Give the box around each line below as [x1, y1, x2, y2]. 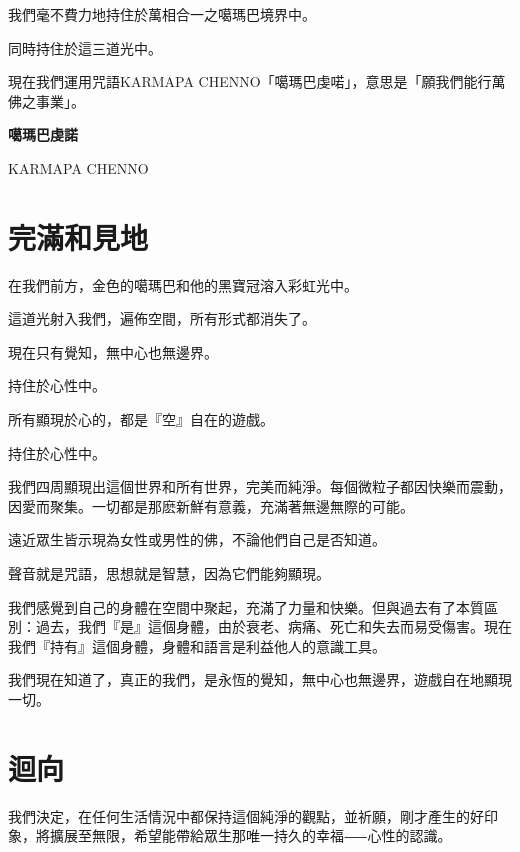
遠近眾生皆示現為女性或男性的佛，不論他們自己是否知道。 [8, 529, 386, 550]
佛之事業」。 [8, 90, 85, 111]
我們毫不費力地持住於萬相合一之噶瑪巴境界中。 [8, 4, 316, 24]
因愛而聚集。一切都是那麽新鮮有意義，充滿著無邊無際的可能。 [8, 495, 414, 516]
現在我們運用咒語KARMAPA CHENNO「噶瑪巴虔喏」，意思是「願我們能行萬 [8, 71, 506, 92]
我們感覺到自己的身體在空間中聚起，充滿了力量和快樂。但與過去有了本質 [8, 596, 484, 617]
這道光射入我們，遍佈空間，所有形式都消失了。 [8, 308, 316, 329]
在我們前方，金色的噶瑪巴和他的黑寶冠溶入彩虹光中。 [8, 274, 358, 295]
